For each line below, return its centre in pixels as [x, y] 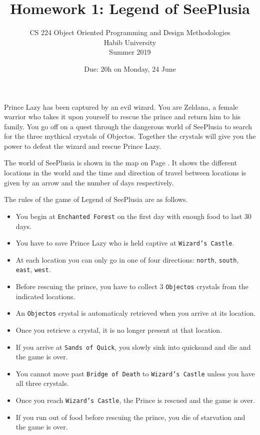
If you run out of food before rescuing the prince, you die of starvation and [130, 417]
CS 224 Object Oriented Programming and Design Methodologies [130, 32]
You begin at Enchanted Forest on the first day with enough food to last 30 [133, 216]
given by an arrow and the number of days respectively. [89, 182]
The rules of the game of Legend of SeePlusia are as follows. [96, 199]
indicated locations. [45, 296]
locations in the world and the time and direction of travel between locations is [125, 173]
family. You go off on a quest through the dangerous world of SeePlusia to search [128, 126]
